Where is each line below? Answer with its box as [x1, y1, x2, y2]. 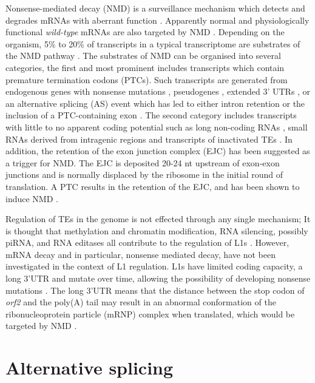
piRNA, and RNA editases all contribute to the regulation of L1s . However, [5, 236, 290, 249]
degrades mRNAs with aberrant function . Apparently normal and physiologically [5, 13, 310, 26]
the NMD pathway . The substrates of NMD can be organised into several [5, 49, 281, 62]
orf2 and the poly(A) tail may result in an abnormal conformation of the [5, 296, 276, 308]
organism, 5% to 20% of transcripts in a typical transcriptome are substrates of [5, 37, 300, 50]
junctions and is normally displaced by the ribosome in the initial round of [5, 168, 283, 181]
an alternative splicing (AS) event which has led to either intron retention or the [5, 97, 305, 109]
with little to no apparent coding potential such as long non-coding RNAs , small [5, 120, 308, 133]
